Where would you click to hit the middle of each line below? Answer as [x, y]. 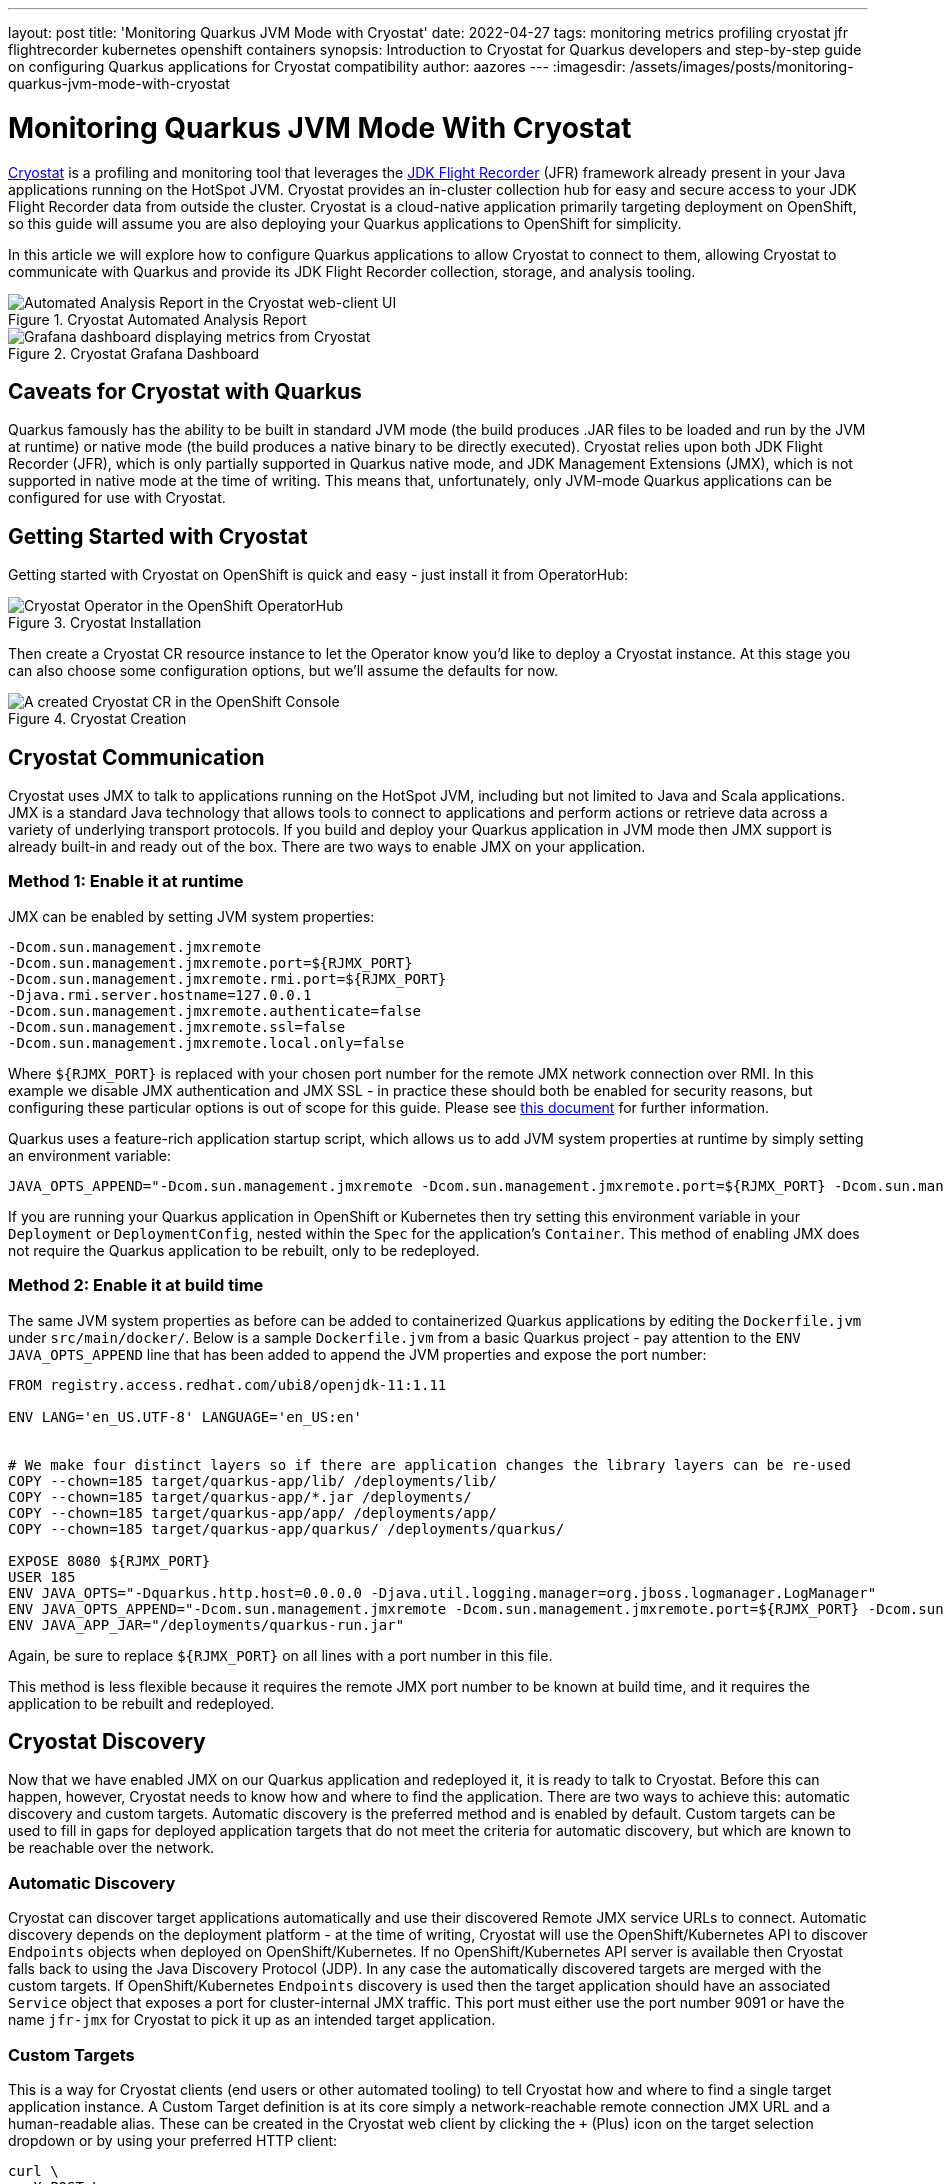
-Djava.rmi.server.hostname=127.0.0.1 [160, 994]
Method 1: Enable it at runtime [126, 881]
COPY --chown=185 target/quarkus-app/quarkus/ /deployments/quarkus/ [286, 1528]
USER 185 [42, 1576]
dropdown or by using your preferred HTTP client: [173, 2140]
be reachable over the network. [111, 1848]
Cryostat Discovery [107, 1741]
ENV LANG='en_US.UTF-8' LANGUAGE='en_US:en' [185, 1416]
